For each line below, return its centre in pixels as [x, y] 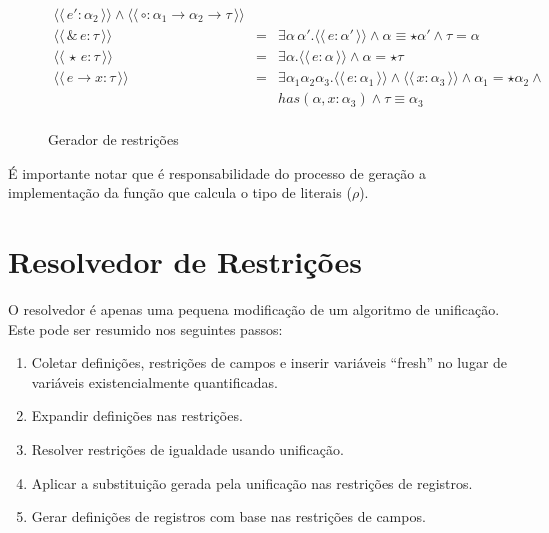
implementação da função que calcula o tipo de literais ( [180, 192]
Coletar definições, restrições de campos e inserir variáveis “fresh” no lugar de [269, 362]
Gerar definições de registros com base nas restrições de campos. [228, 516]
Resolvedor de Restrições [185, 261]
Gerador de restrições [113, 139]
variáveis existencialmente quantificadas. [154, 381]
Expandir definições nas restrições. [137, 415]
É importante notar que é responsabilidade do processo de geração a [217, 172]
